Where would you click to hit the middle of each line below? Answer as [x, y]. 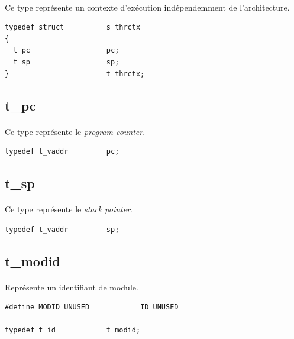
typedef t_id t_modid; [73, 330]
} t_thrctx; [75, 74]
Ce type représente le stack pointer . [69, 209]
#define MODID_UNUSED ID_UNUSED [92, 307]
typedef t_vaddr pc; [62, 152]
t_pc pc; [66, 51]
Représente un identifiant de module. [72, 287]
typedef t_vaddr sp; [62, 229]
